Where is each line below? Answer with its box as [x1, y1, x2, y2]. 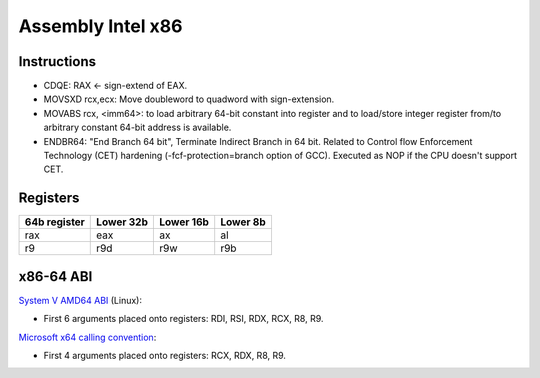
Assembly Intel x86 [18, 15, 184, 37]
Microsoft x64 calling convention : [18, 331, 157, 343]
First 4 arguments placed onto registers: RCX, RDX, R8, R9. [43, 350, 287, 361]
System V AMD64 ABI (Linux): [18, 294, 142, 306]
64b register [24, 215, 85, 229]
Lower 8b [220, 215, 266, 229]
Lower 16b [158, 215, 210, 229]
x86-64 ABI [18, 268, 93, 285]
